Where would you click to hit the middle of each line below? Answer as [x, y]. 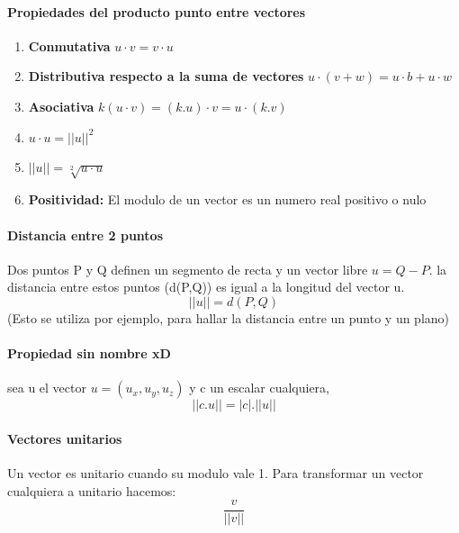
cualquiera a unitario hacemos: [92, 490]
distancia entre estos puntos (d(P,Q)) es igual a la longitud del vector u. [206, 287]
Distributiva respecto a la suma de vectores [166, 76]
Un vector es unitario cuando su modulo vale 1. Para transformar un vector [216, 473]
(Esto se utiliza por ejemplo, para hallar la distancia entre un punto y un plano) [229, 317]
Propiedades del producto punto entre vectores [157, 11]
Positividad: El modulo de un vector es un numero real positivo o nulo [227, 199]
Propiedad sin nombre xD [89, 353]
